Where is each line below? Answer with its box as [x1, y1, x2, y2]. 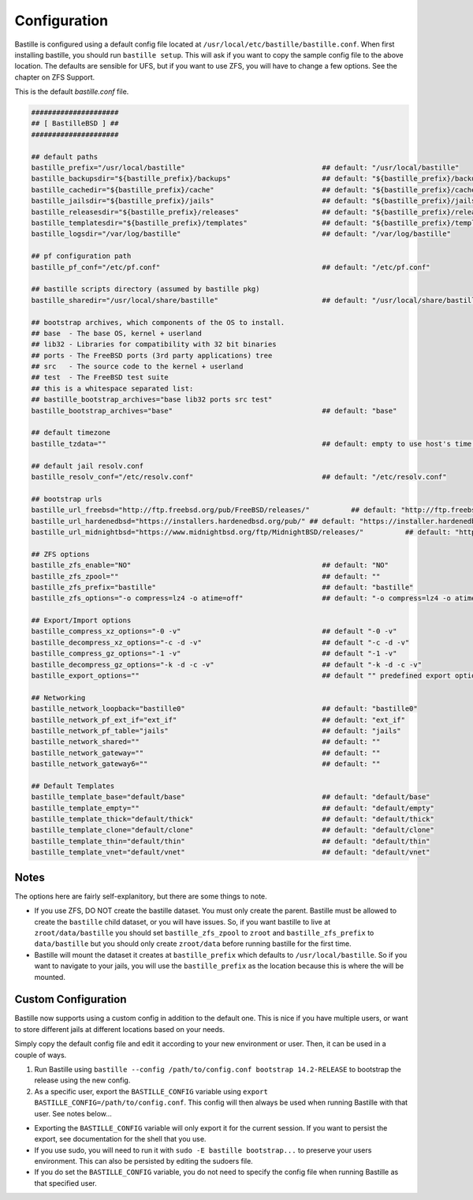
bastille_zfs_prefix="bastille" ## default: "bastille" [31, 582, 414, 592]
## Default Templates [31, 781, 115, 791]
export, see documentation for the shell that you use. [34, 1135, 207, 1144]
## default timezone [31, 428, 110, 437]
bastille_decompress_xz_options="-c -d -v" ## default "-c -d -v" [31, 637, 410, 647]
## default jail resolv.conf [31, 462, 144, 470]
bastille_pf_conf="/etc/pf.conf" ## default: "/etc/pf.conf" [31, 263, 430, 271]
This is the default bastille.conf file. [14, 87, 129, 96]
